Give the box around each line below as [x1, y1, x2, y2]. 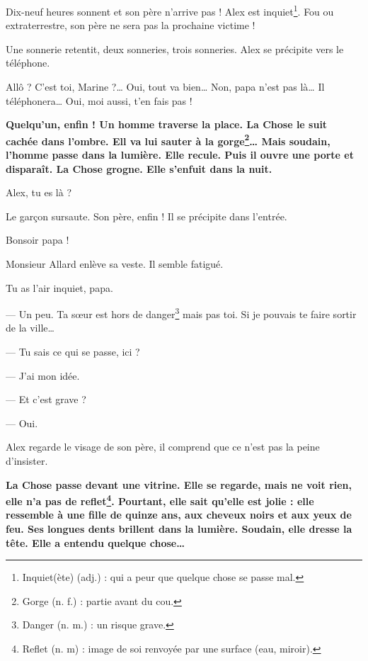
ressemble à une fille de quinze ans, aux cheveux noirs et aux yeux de [6, 507, 352, 522]
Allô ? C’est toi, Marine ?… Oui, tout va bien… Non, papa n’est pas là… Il [6, 79, 325, 94]
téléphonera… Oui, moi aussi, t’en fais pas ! [6, 93, 192, 108]
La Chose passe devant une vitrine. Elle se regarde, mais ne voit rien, [6, 477, 352, 492]
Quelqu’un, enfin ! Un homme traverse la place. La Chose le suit [6, 117, 328, 132]
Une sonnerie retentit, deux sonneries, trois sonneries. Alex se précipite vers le [6, 41, 344, 56]
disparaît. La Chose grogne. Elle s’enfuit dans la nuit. [6, 161, 272, 176]
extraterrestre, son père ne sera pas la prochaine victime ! [6, 18, 255, 33]
